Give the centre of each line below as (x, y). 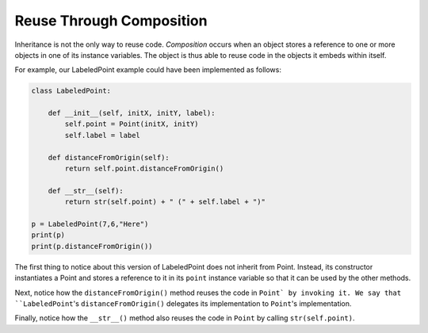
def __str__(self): (86, 191)
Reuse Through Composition (111, 21)
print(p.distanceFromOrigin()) (92, 246)
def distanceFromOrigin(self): (109, 157)
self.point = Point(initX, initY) (132, 124)
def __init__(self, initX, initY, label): (132, 113)
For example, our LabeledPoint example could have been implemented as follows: (148, 70)
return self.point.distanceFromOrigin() (144, 169)
